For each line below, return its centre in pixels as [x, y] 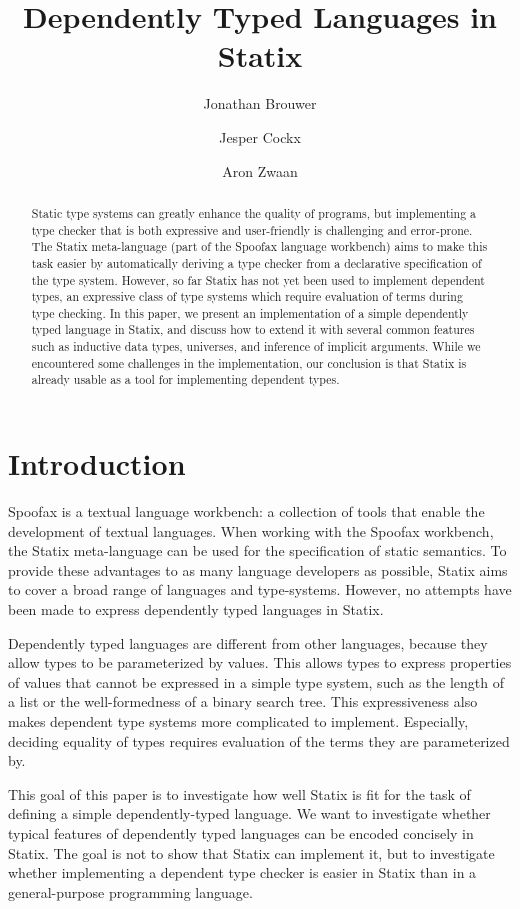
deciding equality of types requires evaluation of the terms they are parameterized [259, 740]
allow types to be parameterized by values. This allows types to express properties [260, 662]
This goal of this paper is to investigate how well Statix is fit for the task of [239, 793]
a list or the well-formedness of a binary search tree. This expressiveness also [243, 701]
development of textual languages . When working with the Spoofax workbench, [251, 530]
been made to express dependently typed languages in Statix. [196, 609]
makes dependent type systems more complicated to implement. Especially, [238, 720]
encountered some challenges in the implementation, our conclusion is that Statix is [249, 362]
